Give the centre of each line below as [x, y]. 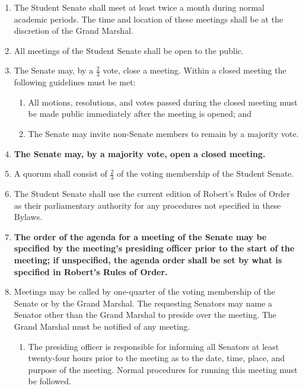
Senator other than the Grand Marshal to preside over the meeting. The [145, 315]
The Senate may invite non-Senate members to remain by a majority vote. [163, 133]
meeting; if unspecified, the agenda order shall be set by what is [148, 259]
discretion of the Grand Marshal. [74, 31]
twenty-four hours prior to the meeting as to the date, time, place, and [157, 358]
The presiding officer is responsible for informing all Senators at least [154, 346]
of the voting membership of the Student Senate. [205, 173]
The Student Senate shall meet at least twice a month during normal [139, 7]
